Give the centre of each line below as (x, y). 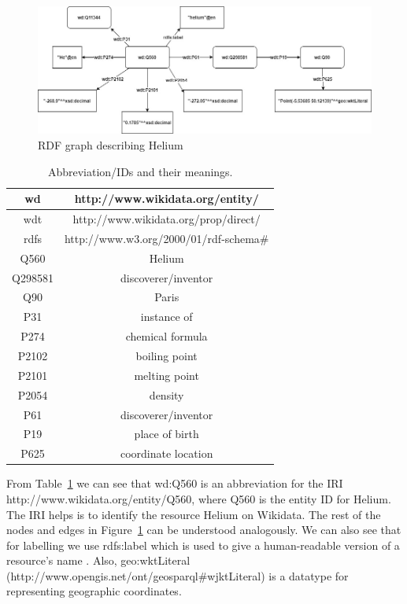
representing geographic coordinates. (94, 591)
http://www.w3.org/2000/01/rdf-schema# (166, 238)
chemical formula (166, 336)
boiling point (166, 355)
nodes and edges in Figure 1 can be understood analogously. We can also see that (204, 530)
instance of (166, 317)
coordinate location (166, 453)
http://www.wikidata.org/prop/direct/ (166, 219)
